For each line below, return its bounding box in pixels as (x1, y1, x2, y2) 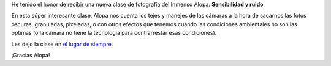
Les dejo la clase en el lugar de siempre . (11, 40, 113, 48)
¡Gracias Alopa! (11, 51, 50, 59)
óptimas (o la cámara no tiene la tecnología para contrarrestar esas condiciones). (11, 29, 217, 37)
